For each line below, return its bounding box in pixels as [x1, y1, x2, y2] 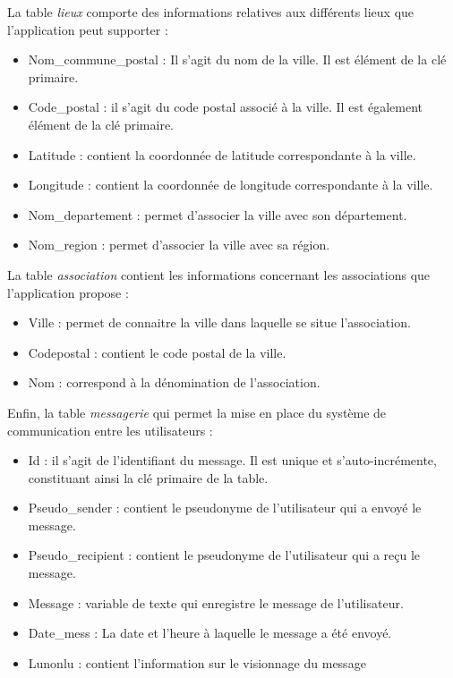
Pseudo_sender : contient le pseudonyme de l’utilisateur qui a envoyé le [28, 498, 422, 517]
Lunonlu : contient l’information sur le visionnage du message [28, 653, 366, 672]
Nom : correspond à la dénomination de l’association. [28, 373, 321, 392]
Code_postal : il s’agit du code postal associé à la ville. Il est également [28, 97, 423, 116]
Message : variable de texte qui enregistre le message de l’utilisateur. [28, 593, 404, 612]
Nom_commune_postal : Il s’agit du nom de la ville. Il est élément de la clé [28, 50, 447, 69]
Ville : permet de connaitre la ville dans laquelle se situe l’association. [28, 313, 411, 332]
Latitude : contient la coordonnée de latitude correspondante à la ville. [28, 145, 416, 164]
